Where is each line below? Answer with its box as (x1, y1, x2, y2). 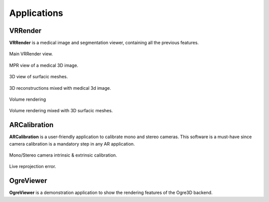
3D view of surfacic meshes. (9, 74, 68, 80)
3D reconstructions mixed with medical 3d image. (9, 85, 112, 91)
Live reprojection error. (9, 164, 56, 170)
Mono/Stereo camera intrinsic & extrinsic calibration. (9, 152, 117, 158)
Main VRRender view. (9, 51, 53, 57)
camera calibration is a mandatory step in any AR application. (9, 141, 135, 147)
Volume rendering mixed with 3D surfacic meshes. (9, 108, 113, 114)
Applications (9, 7, 63, 18)
